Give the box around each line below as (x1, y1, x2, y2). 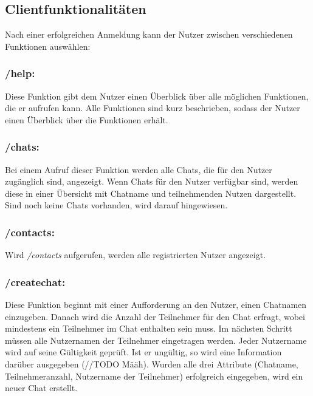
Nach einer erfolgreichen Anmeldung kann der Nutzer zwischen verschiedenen (5, 28, 293, 41)
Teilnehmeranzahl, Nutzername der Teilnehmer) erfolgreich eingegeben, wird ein (5, 369, 303, 382)
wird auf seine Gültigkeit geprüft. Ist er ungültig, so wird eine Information (5, 346, 282, 358)
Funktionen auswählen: (5, 39, 91, 52)
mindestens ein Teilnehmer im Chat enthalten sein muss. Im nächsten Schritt (5, 322, 292, 335)
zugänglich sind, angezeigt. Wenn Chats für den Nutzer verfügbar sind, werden (5, 175, 298, 188)
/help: (5, 66, 35, 81)
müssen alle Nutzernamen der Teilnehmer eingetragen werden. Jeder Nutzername (5, 333, 307, 346)
